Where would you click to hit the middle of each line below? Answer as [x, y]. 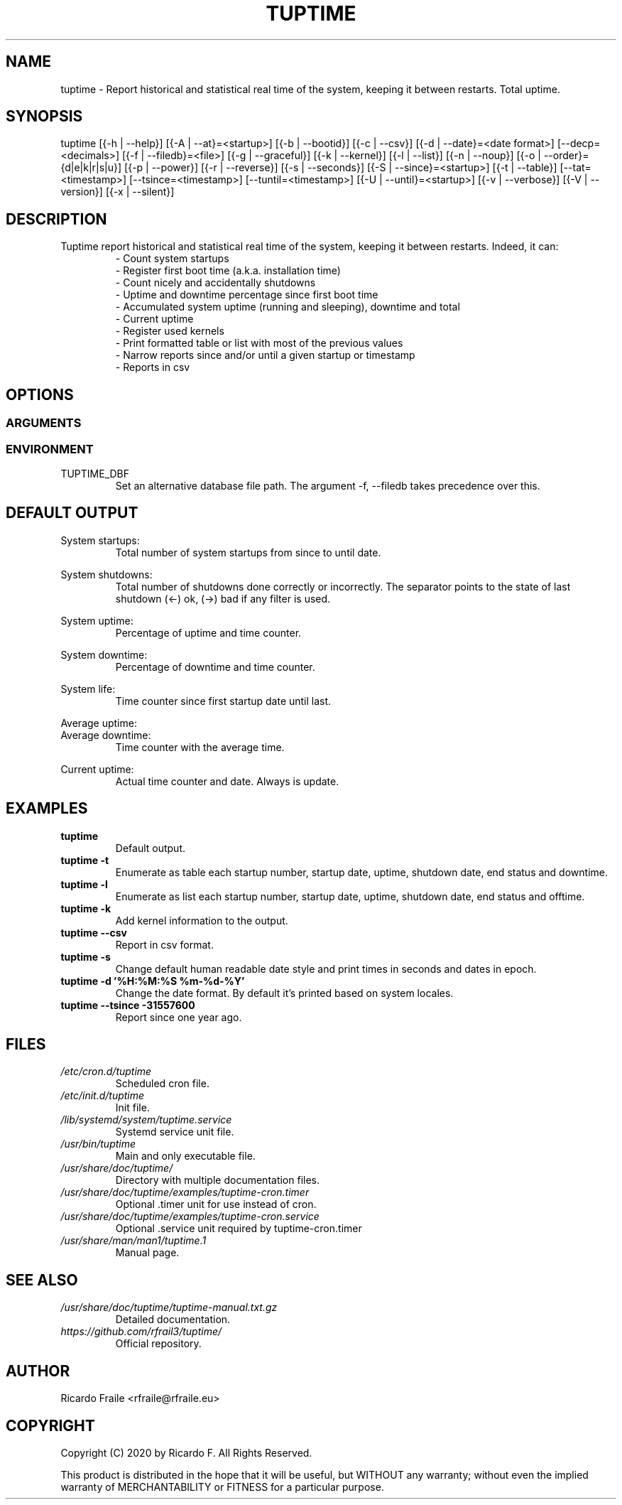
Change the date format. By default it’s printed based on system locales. [284, 993]
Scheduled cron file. [162, 1084]
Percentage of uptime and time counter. [208, 632]
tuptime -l [84, 884]
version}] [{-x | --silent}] [118, 192]
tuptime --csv [94, 932]
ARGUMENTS [44, 423]
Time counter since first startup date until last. [223, 701]
